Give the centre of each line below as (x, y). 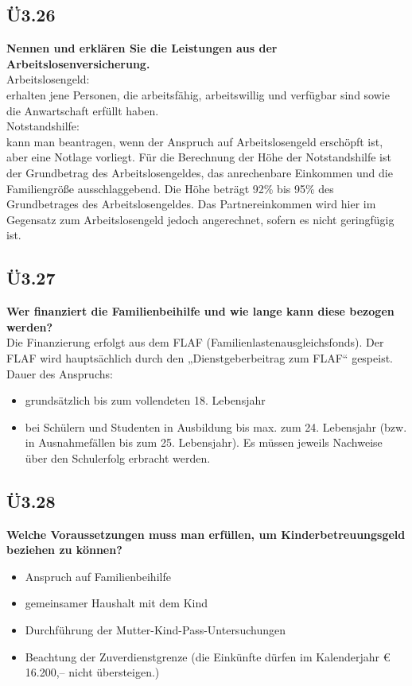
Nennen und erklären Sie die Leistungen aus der (142, 48)
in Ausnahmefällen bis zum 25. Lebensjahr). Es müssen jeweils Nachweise (204, 442)
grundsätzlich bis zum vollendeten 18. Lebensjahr (145, 400)
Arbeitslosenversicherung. (78, 63)
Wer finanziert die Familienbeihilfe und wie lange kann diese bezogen (200, 311)
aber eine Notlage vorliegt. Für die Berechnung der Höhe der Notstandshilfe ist (199, 157)
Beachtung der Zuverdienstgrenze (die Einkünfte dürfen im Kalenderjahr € (208, 656)
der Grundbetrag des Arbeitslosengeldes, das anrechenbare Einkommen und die (200, 172)
